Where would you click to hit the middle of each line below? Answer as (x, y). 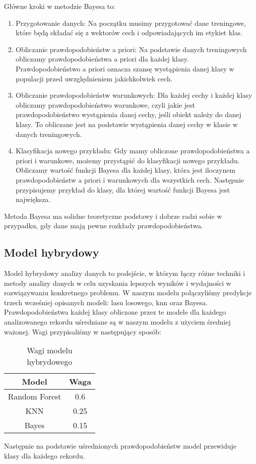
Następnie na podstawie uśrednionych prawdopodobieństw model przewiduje (120, 446)
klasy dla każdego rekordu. (45, 455)
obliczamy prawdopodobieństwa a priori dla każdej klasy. (102, 59)
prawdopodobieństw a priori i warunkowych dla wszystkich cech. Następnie (130, 179)
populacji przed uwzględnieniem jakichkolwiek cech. (94, 78)
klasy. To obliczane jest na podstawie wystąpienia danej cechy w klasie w (127, 124)
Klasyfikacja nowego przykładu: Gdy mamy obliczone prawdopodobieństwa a (133, 151)
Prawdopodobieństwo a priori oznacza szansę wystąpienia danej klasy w (125, 68)
